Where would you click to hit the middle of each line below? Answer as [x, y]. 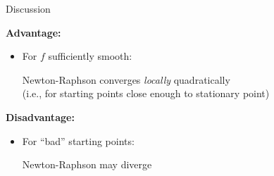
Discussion [28, 8]
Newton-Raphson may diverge [87, 164]
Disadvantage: [40, 117]
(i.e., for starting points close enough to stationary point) [146, 93]
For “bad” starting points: [78, 140]
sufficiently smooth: [90, 56]
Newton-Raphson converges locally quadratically [126, 79]
